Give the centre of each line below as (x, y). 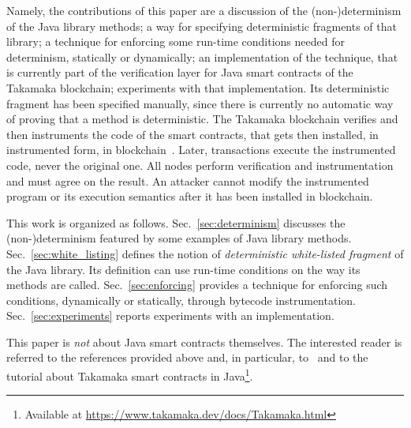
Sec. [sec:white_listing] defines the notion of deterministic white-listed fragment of (205, 253)
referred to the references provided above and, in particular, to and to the (187, 357)
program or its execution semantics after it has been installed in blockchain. (190, 196)
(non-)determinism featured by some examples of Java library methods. (179, 238)
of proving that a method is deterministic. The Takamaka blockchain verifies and (202, 119)
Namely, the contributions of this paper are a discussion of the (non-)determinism (204, 10)
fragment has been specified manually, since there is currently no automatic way (200, 103)
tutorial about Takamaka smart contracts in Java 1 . (130, 375)
